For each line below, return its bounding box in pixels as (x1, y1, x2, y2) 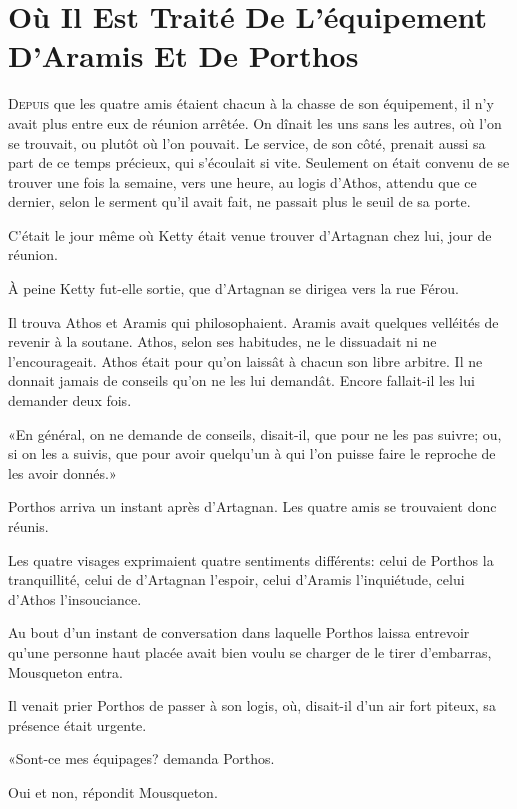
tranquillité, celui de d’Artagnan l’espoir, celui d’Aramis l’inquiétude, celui (8, 569, 465, 590)
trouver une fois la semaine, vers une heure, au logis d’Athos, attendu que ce (8, 171, 477, 192)
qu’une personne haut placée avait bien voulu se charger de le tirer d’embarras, (8, 641, 492, 662)
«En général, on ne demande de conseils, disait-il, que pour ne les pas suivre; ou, (8, 423, 502, 444)
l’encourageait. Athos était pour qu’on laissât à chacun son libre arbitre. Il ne (8, 350, 483, 371)
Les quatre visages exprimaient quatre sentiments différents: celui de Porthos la (8, 549, 494, 570)
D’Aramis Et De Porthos (8, 35, 359, 76)
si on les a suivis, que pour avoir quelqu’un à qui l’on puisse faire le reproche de (8, 443, 496, 464)
